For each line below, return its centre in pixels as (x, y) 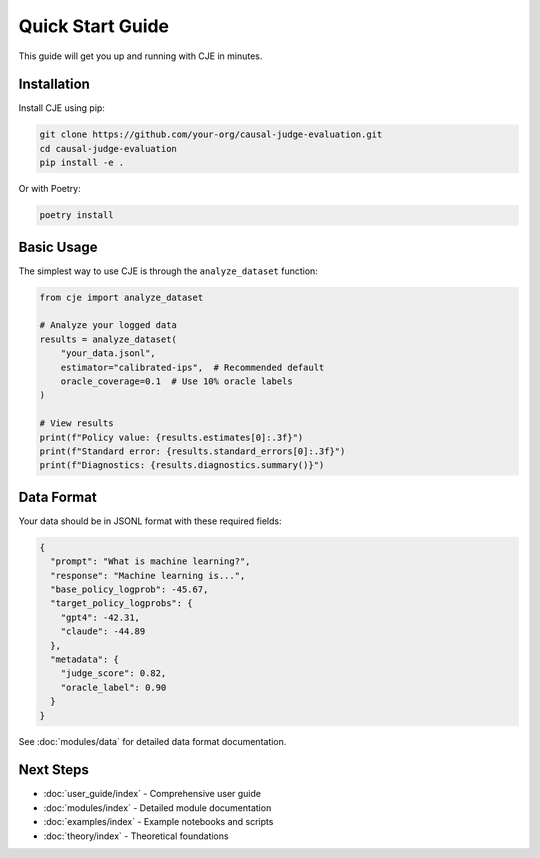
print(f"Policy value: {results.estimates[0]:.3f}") (171, 437)
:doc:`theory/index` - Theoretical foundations (136, 836)
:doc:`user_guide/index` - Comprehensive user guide (152, 794)
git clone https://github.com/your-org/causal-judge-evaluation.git (211, 134)
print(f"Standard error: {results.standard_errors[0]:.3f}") (192, 451)
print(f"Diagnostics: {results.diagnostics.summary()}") (182, 465)
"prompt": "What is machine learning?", (150, 561)
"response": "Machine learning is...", (148, 575)
